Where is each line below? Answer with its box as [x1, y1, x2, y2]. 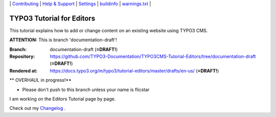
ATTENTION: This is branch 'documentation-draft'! [9, 37, 118, 43]
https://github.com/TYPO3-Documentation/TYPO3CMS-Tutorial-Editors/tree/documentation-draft [50, 54, 256, 60]
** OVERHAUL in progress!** [9, 77, 72, 83]
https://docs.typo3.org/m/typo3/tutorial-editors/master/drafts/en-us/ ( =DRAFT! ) [50, 67, 219, 74]
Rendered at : [9, 67, 38, 74]
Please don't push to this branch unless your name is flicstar [22, 86, 150, 92]
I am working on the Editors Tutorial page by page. [9, 96, 116, 102]
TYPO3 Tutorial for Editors [9, 14, 96, 22]
